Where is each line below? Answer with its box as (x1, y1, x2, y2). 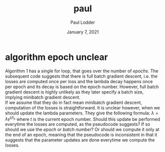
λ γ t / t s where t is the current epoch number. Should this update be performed (5, 115, 161, 122)
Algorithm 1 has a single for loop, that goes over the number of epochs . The (5, 68, 159, 74)
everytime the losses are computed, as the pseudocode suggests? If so (5, 121, 150, 127)
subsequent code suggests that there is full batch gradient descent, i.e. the (5, 73, 158, 79)
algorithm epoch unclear (5, 51, 108, 62)
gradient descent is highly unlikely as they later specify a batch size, (5, 89, 144, 95)
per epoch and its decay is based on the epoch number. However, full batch (5, 84, 159, 90)
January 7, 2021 (66, 29, 99, 35)
